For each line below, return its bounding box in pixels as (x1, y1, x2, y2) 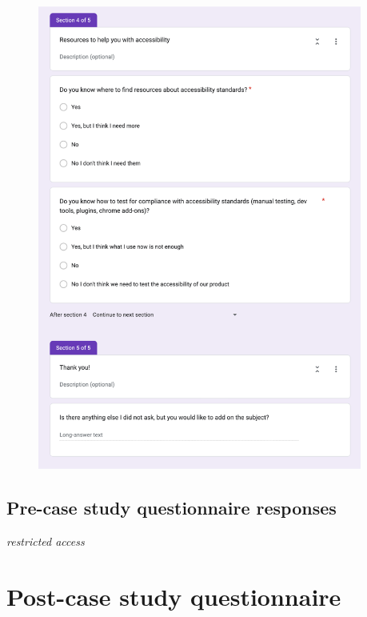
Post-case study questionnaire (6, 580, 341, 613)
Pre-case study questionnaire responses (6, 495, 337, 520)
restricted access (6, 533, 85, 550)
